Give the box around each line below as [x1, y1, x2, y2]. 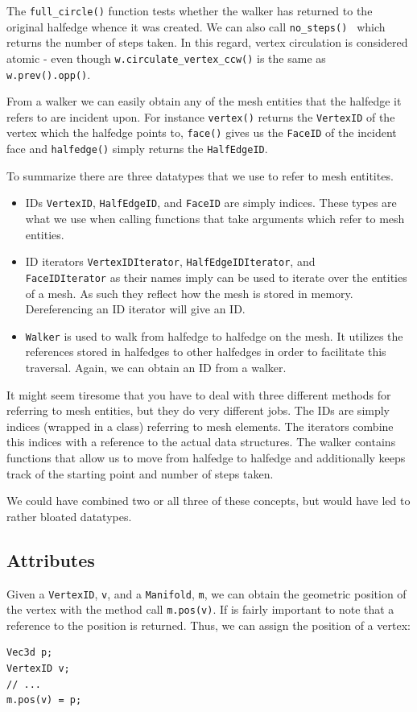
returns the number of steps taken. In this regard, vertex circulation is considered [6, 34, 408, 51]
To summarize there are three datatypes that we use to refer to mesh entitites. [6, 167, 394, 184]
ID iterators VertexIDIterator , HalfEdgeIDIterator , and [25, 253, 316, 270]
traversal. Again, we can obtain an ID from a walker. [25, 358, 287, 375]
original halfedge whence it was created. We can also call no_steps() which [6, 18, 386, 35]
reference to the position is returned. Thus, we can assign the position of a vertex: [6, 616, 411, 633]
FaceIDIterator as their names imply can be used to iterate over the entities [25, 268, 407, 285]
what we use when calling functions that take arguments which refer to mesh [25, 210, 405, 227]
